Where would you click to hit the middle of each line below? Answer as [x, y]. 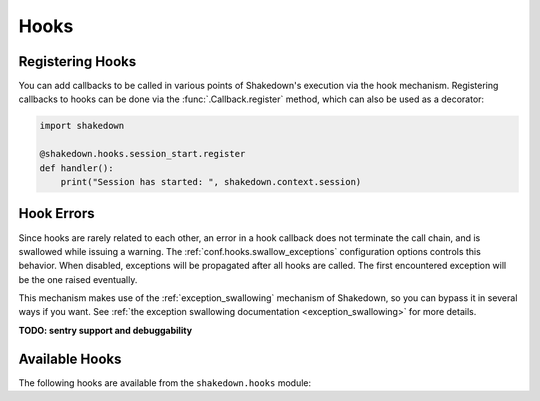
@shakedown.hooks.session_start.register [142, 154]
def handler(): [76, 168]
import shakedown [82, 126]
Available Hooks [70, 358]
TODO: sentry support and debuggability [105, 330]
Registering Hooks [77, 61]
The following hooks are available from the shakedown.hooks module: [165, 382]
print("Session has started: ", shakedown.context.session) [211, 181]
